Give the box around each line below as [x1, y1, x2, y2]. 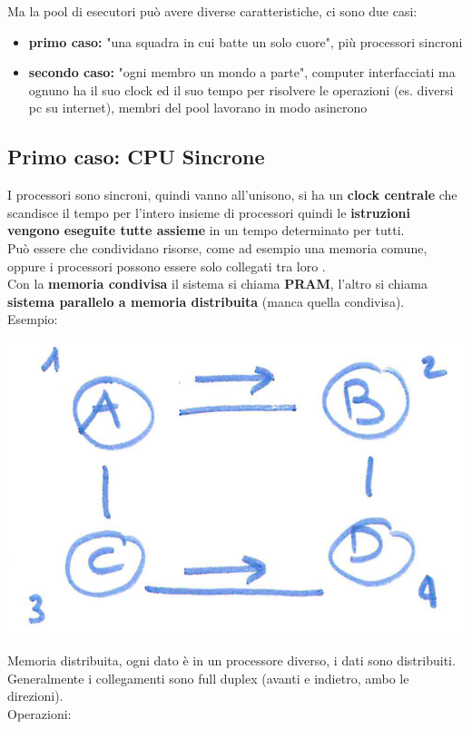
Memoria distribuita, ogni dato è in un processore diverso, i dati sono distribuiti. [7, 650, 456, 669]
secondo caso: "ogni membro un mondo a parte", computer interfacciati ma [28, 63, 456, 82]
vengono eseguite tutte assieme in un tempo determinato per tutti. [7, 221, 405, 240]
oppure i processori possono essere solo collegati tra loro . [7, 256, 326, 275]
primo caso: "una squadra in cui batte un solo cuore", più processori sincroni [28, 32, 463, 51]
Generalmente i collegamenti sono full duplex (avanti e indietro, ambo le [7, 668, 409, 687]
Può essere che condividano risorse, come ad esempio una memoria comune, [7, 238, 428, 257]
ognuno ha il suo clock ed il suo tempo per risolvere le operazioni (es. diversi [28, 80, 454, 99]
